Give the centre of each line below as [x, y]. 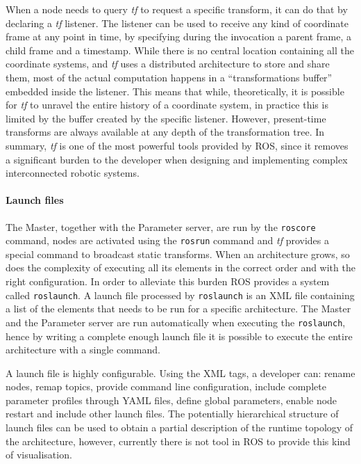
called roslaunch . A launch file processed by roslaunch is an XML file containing [180, 295]
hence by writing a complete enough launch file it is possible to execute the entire [179, 336]
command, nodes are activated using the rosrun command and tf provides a [167, 240]
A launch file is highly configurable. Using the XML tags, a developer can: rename [180, 373]
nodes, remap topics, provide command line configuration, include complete [166, 386]
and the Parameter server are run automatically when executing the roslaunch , [176, 322]
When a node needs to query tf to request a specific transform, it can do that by [177, 9]
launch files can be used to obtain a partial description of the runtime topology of [179, 427]
